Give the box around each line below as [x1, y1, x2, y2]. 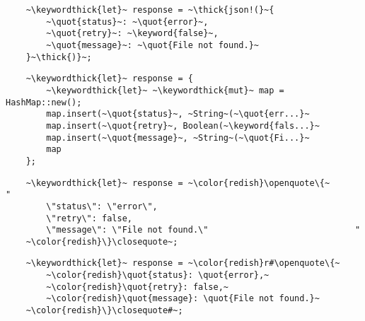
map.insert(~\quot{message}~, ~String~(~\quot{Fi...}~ [46, 132, 310, 143]
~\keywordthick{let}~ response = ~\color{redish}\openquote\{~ [25, 177, 330, 188]
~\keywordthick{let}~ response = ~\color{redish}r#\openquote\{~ [25, 258, 340, 269]
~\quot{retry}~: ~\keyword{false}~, [46, 28, 219, 39]
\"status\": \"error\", [46, 201, 158, 211]
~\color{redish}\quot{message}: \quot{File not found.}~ [46, 293, 320, 304]
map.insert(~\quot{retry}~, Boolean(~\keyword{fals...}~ [46, 120, 320, 131]
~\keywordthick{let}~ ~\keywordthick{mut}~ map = [46, 85, 284, 95]
